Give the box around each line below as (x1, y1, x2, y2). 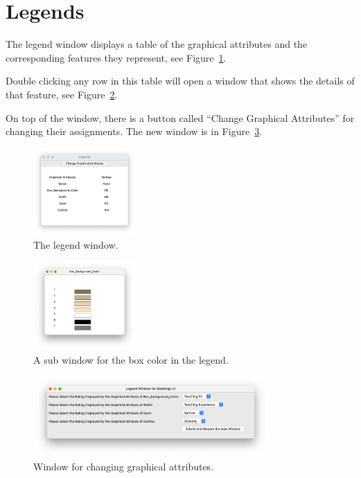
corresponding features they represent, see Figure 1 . (6, 50, 227, 64)
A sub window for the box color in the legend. (33, 352, 229, 366)
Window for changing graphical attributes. (33, 459, 214, 473)
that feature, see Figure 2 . (6, 87, 118, 101)
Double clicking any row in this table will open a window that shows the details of (6, 73, 355, 88)
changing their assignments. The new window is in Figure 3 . (6, 124, 263, 139)
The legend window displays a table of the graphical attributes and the (6, 37, 308, 51)
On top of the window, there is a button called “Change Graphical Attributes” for (6, 110, 355, 125)
